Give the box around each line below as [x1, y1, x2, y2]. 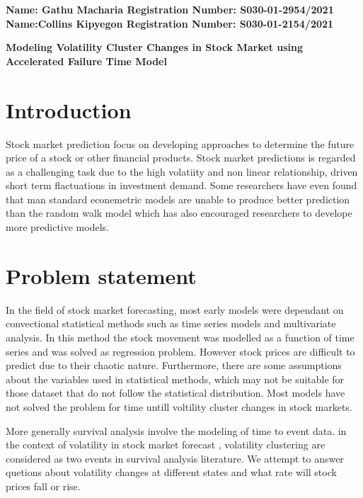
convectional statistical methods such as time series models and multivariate [6, 316, 336, 331]
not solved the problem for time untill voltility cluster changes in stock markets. [6, 399, 352, 414]
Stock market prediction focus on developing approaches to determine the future [6, 136, 355, 151]
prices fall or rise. [6, 478, 81, 493]
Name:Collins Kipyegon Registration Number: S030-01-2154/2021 [6, 16, 334, 30]
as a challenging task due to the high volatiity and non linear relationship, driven [6, 164, 358, 179]
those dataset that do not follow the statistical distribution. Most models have [6, 385, 345, 400]
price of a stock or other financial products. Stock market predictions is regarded [6, 150, 356, 165]
